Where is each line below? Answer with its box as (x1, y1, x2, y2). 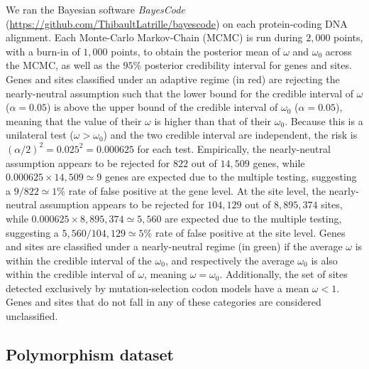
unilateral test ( (6, 127, 74, 142)
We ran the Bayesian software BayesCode (6, 2, 185, 16)
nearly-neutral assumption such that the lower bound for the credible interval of (6, 85, 354, 100)
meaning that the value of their (6, 113, 142, 128)
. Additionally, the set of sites (219, 267, 348, 282)
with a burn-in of (6, 43, 80, 58)
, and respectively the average (165, 252, 294, 267)
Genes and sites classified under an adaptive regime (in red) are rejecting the (6, 71, 340, 86)
